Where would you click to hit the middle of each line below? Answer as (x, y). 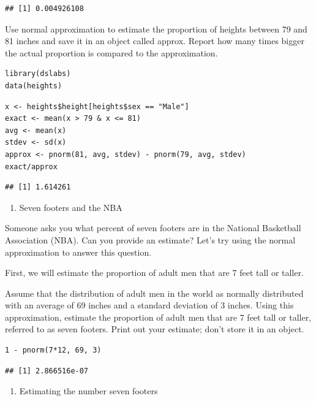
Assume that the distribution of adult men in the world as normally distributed (154, 293)
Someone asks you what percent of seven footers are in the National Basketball (153, 228)
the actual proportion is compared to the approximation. (111, 52)
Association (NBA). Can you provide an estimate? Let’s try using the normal (150, 239)
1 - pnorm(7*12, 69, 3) (53, 350)
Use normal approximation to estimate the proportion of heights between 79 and (156, 29)
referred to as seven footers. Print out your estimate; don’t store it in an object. (155, 329)
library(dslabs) (38, 74)
